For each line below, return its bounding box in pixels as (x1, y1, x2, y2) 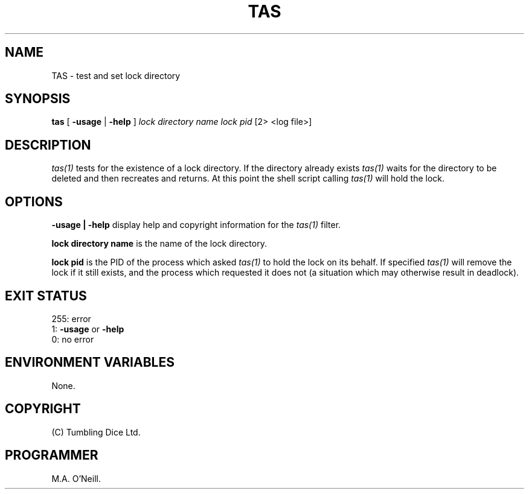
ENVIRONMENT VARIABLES (5, 355, 175, 370)
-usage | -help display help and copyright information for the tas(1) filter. (51, 220, 341, 230)
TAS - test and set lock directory (51, 70, 181, 81)
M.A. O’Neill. (51, 473, 101, 484)
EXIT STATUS (5, 288, 87, 303)
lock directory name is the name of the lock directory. (51, 238, 267, 249)
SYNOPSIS (5, 91, 71, 107)
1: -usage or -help (51, 323, 124, 334)
